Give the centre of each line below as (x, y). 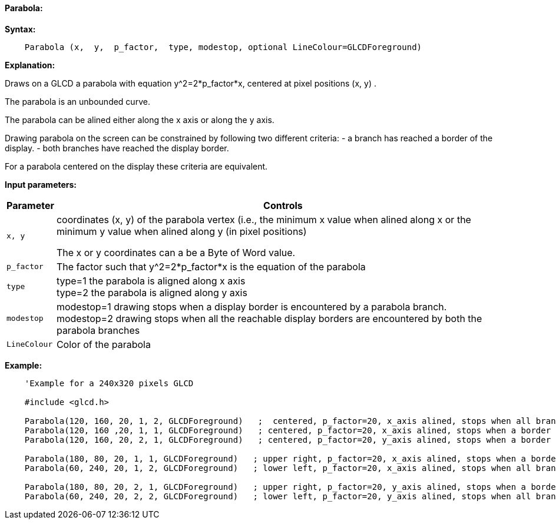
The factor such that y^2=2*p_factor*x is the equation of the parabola (211, 266)
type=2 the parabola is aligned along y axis (152, 292)
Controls (283, 205)
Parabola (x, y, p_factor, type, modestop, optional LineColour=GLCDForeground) (223, 47)
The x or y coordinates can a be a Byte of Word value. (176, 252)
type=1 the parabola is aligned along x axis (151, 281)
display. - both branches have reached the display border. (117, 148)
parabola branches (98, 330)
